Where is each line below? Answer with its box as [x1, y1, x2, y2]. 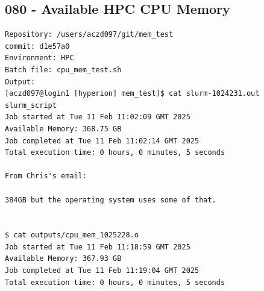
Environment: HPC [5, 54, 74, 63]
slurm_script [5, 101, 57, 110]
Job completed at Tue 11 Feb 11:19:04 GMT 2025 [5, 266, 200, 275]
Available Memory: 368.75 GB [5, 124, 122, 133]
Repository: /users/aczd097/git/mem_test [5, 30, 174, 39]
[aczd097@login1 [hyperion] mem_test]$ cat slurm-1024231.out [5, 89, 260, 98]
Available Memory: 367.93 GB [5, 254, 122, 263]
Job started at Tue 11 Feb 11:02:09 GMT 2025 [5, 113, 190, 122]
